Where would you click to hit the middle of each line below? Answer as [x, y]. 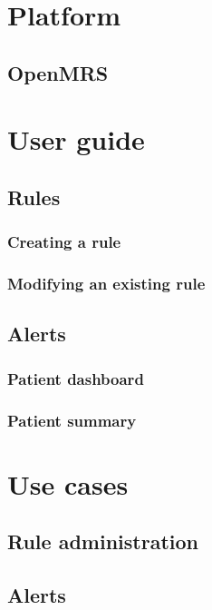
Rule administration [103, 541]
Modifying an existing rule [106, 284]
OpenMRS [58, 72]
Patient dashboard [76, 378]
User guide [76, 139]
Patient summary [72, 420]
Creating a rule [64, 242]
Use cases [68, 483]
